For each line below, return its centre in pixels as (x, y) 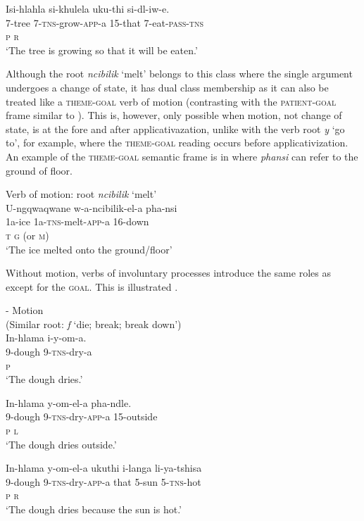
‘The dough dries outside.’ (61, 444)
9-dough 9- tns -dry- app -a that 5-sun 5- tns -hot (103, 481)
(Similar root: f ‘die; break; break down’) (94, 324)
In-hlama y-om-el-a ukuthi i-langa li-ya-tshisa (104, 468)
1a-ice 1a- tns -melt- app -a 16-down (77, 221)
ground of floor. (39, 170)
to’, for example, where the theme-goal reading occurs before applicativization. (177, 143)
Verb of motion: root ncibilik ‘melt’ (81, 194)
